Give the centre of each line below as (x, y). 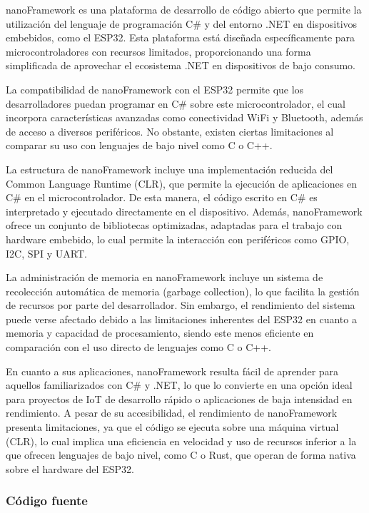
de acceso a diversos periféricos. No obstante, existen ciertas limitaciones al (170, 131)
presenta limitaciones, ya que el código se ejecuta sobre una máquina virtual (172, 427)
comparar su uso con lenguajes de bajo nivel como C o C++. (139, 145)
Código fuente (47, 501)
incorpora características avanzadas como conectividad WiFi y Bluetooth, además (184, 117)
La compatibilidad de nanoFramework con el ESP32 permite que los (155, 89)
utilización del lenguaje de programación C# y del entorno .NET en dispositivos (182, 23)
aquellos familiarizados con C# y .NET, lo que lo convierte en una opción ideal (179, 385)
